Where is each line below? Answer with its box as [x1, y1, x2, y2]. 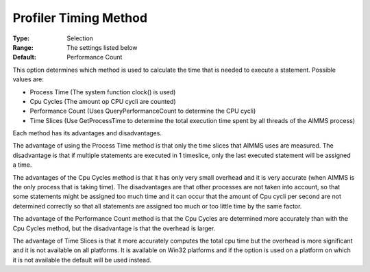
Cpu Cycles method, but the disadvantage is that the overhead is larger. [12, 224, 216, 232]
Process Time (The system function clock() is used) [29, 87, 176, 96]
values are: [12, 75, 44, 83]
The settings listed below [66, 43, 138, 51]
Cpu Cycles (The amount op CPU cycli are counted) [29, 97, 176, 105]
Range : [12, 43, 34, 51]
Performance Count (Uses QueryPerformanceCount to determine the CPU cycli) [29, 107, 256, 115]
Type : [12, 34, 30, 42]
